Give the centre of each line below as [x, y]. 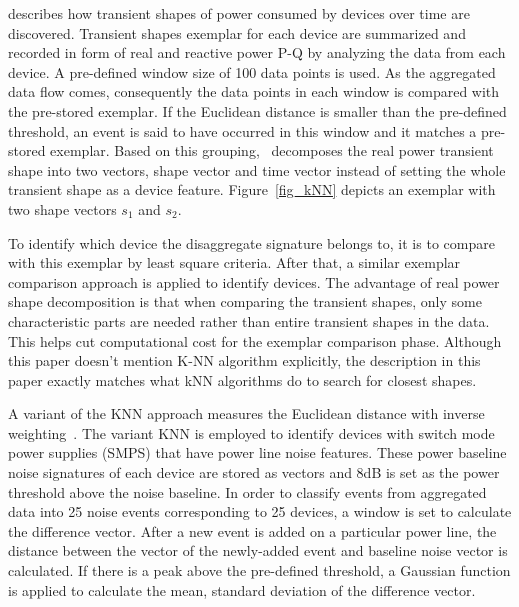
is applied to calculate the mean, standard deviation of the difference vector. [242, 589]
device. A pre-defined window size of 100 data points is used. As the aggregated [252, 71]
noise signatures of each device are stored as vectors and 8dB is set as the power [254, 472]
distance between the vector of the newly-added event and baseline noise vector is [258, 550]
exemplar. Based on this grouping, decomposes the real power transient [272, 150]
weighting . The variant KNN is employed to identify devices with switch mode [251, 432]
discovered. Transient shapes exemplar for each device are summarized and [237, 32]
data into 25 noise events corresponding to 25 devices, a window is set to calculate [260, 511]
